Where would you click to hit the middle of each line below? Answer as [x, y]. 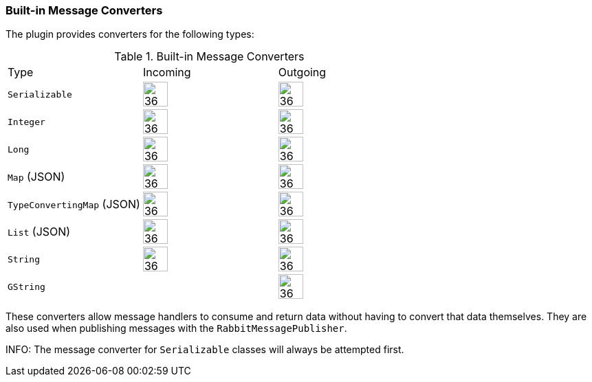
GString [26, 286]
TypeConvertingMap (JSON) [74, 204]
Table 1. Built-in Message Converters [209, 57]
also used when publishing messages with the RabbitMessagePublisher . [176, 328]
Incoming [167, 72]
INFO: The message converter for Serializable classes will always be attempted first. [205, 350]
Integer [26, 122]
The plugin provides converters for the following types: [130, 34]
